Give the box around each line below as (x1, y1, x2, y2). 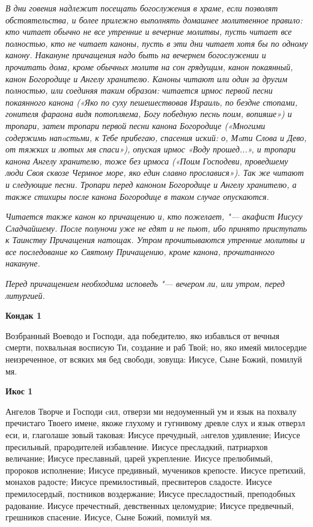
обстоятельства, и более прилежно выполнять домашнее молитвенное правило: (5, 13, 303, 26)
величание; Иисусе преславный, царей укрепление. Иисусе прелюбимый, (5, 452, 273, 465)
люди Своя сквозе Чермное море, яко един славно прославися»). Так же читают (5, 166, 304, 179)
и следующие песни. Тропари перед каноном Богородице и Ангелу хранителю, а (5, 178, 297, 190)
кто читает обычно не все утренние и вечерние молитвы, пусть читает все (5, 25, 292, 38)
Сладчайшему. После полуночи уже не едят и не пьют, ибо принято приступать (5, 221, 307, 234)
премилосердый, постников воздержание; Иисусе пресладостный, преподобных (5, 487, 296, 499)
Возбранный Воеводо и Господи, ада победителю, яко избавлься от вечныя (5, 329, 279, 342)
